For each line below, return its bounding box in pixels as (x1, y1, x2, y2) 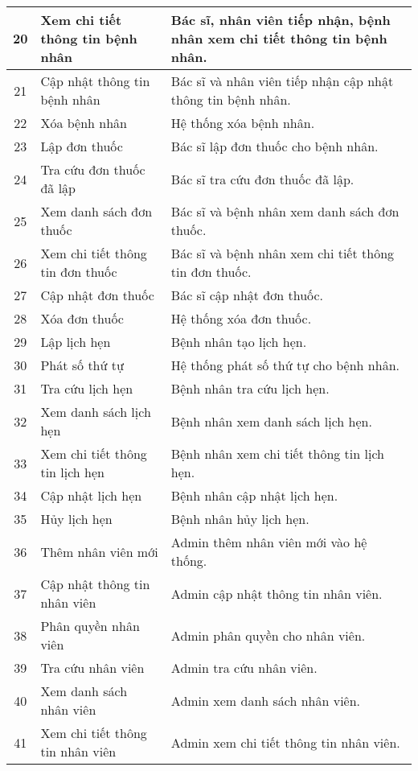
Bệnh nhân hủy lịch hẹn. (170, 509, 309, 528)
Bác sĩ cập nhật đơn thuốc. (170, 286, 324, 304)
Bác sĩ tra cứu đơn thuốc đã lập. (170, 169, 354, 188)
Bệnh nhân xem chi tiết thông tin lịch (170, 444, 384, 463)
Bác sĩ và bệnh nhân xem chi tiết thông (170, 244, 395, 262)
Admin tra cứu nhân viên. (170, 658, 318, 677)
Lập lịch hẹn (40, 332, 111, 351)
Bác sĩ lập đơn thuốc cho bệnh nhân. (170, 137, 379, 155)
